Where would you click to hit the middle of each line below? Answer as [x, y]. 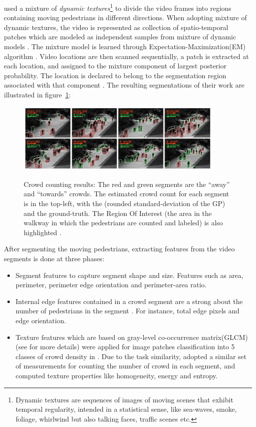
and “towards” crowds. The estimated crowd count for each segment [127, 194]
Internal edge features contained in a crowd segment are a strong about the [129, 301]
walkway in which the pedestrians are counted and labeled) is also [123, 223]
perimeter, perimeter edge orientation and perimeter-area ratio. [111, 285]
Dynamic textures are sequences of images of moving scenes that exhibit [124, 399]
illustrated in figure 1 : [37, 94]
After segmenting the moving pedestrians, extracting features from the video [119, 249]
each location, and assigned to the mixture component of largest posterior [115, 66]
